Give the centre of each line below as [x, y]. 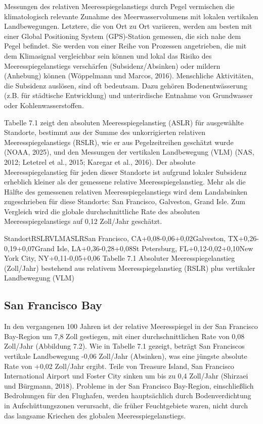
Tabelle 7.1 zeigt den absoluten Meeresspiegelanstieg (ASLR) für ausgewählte [124, 122]
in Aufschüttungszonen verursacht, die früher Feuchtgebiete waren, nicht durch [126, 405]
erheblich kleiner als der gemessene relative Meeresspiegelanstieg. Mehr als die [125, 182]
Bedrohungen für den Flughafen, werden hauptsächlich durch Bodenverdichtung [128, 395]
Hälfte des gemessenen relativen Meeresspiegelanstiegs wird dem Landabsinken [126, 191]
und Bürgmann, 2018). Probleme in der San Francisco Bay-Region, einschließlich [129, 385]
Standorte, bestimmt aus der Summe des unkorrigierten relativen [105, 132]
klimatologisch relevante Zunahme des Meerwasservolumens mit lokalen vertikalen [131, 16]
